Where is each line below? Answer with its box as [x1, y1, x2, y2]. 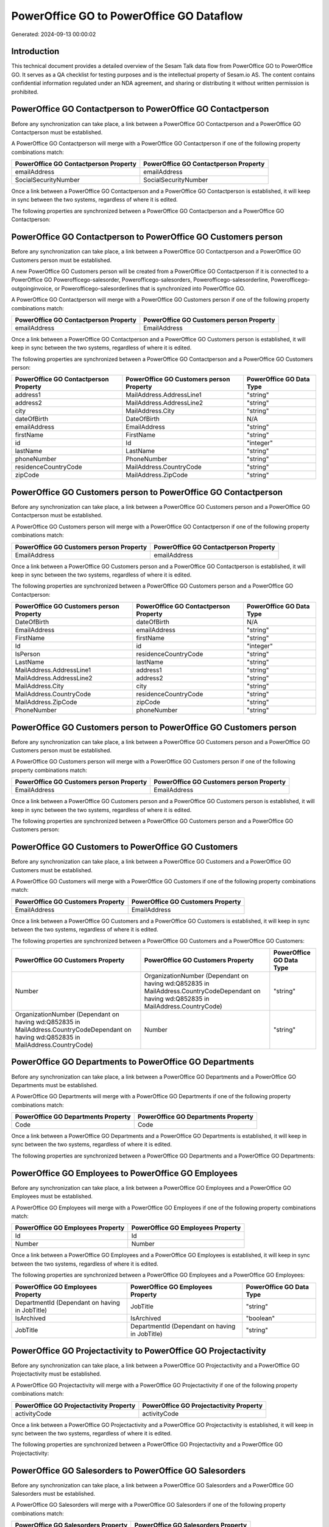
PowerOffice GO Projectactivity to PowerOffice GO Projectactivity [11, 1346, 266, 1356]
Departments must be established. [11, 1081, 98, 1088]
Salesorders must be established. [11, 1490, 96, 1498]
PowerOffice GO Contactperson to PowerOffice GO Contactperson [11, 104, 269, 114]
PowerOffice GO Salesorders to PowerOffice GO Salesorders [11, 1465, 246, 1476]
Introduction [11, 46, 60, 57]
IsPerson [15, 650, 41, 658]
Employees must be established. [11, 1193, 93, 1200]
